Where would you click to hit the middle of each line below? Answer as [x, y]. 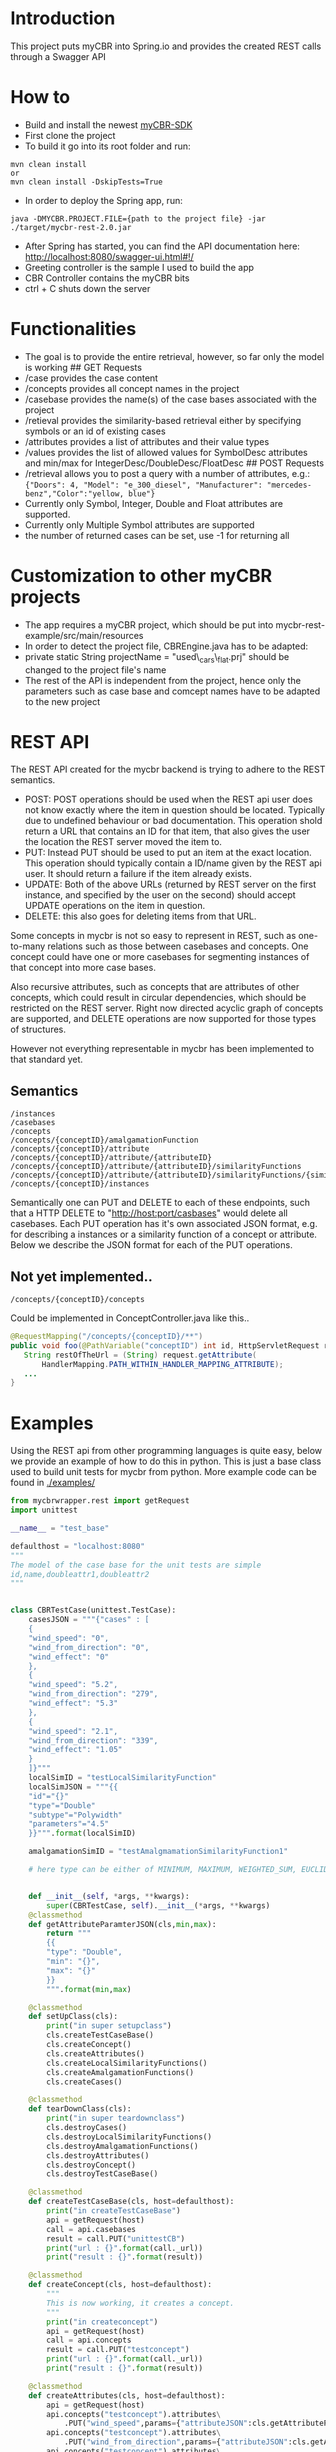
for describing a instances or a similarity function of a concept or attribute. [164, 1234]
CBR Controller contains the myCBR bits [107, 278]
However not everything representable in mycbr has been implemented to [162, 1049]
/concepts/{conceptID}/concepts [77, 1300]
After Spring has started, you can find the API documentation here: [162, 246]
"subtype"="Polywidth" [75, 1815]
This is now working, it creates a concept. [140, 2303]
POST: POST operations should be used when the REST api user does [168, 799]
